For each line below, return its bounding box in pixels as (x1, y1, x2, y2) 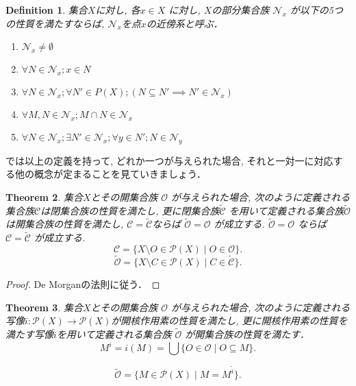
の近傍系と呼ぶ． (146, 16, 223, 30)
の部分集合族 (212, 3, 270, 16)
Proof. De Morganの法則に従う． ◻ (5, 277, 160, 291)
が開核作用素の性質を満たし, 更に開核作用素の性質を (111, 313, 348, 328)
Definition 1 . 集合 (5, 3, 88, 16)
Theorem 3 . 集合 (5, 300, 83, 314)
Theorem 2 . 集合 (5, 189, 83, 204)
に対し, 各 (95, 3, 140, 16)
